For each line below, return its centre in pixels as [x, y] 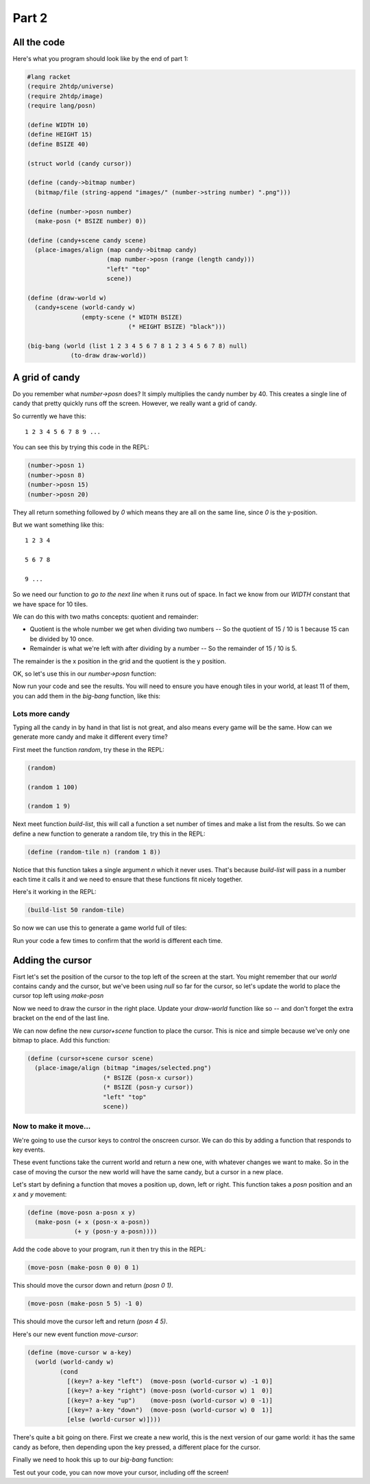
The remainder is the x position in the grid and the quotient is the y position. [120, 661]
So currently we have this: [50, 416]
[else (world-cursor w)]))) [114, 1419]
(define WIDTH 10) [58, 125]
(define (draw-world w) [67, 298]
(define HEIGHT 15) [60, 135]
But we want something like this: [58, 525]
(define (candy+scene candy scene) [87, 240]
